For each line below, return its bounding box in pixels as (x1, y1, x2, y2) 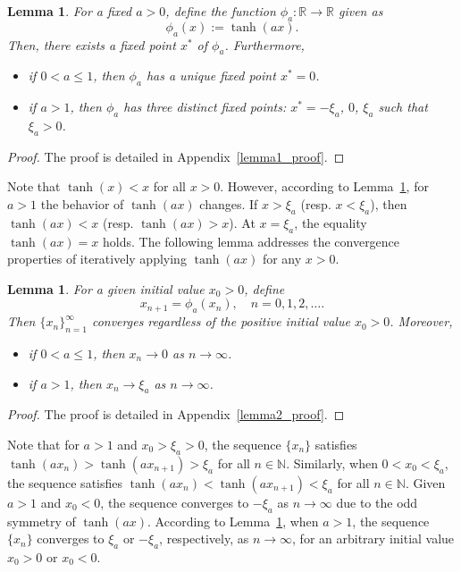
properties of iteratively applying (7, 249, 187, 268)
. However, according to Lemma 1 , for (220, 177, 429, 196)
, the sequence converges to (100, 492, 249, 511)
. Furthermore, (224, 35, 305, 54)
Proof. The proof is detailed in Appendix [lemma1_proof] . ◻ (7, 147, 345, 165)
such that (378, 97, 428, 116)
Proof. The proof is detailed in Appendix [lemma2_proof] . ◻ (7, 405, 345, 424)
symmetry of (7, 511, 76, 530)
